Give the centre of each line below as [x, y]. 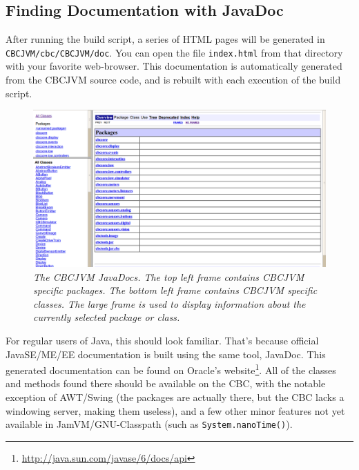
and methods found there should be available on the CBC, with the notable [166, 383]
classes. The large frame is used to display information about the [169, 303]
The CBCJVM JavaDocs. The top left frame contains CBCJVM [169, 276]
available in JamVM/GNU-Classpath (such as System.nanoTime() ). [149, 424]
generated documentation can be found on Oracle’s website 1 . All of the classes [171, 369]
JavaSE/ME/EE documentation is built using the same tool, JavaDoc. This [166, 354]
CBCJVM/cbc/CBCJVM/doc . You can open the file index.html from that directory [174, 52]
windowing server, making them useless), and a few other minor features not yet [175, 410]
